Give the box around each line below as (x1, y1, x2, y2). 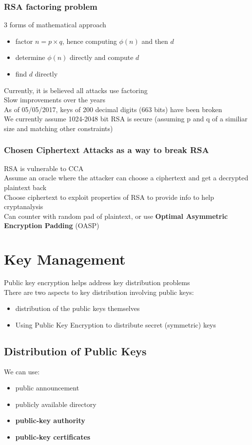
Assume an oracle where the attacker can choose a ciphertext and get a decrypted (4, 173, 249, 183)
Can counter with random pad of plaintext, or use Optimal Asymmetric (4, 211, 228, 221)
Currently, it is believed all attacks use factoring (4, 85, 148, 95)
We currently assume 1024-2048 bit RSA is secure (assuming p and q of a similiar (4, 114, 248, 124)
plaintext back (4, 182, 47, 192)
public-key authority (15, 415, 85, 426)
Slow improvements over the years (4, 95, 105, 105)
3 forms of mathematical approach (4, 19, 106, 30)
